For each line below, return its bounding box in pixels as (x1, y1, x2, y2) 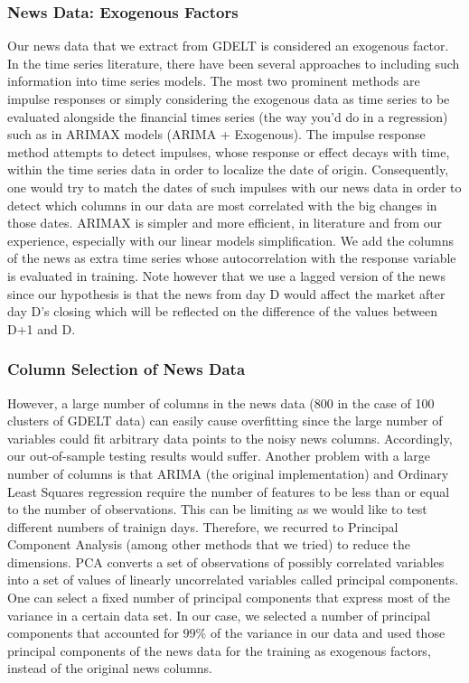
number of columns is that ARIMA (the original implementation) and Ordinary (7, 463, 449, 482)
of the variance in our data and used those (210, 623, 446, 642)
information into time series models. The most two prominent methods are (7, 71, 420, 90)
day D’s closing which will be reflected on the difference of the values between (7, 302, 438, 321)
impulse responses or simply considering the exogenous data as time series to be (7, 89, 450, 108)
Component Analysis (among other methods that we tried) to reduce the (7, 535, 410, 554)
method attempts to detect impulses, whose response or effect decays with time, (7, 142, 450, 161)
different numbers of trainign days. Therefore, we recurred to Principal (7, 517, 399, 536)
